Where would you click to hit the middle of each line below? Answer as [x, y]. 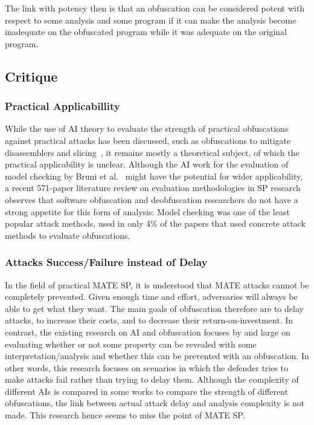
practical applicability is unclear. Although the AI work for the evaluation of [147, 164]
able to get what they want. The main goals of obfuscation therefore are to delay [154, 308]
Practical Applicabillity [62, 106]
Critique [31, 76]
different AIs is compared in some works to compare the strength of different [147, 391]
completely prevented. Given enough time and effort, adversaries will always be [151, 297]
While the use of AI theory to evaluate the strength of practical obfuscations [147, 128]
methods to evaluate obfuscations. [68, 235]
